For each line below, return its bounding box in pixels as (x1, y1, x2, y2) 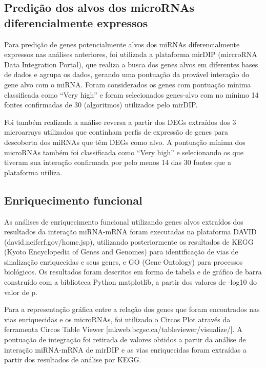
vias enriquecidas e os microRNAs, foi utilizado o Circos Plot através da (4, 314, 231, 324)
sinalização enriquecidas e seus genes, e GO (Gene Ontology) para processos (4, 256, 243, 267)
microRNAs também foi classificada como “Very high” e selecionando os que (4, 146, 243, 157)
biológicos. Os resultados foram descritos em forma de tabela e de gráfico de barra (4, 266, 262, 277)
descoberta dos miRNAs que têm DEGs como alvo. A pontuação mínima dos (4, 136, 245, 147)
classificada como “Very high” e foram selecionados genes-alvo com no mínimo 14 (4, 89, 259, 100)
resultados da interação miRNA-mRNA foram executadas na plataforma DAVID (4, 226, 257, 237)
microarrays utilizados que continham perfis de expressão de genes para (4, 126, 229, 137)
